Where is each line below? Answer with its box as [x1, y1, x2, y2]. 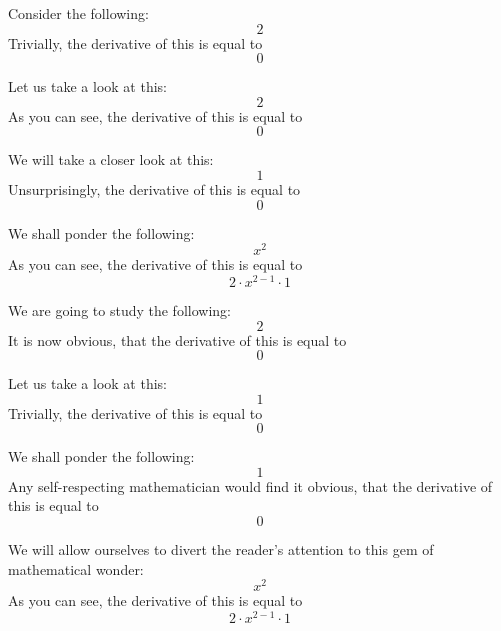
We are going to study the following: [8, 299, 231, 320]
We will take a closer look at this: [8, 149, 214, 170]
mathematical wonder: [8, 558, 144, 579]
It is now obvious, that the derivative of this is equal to [8, 329, 347, 350]
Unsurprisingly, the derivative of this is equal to [8, 178, 301, 199]
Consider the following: [8, 3, 149, 23]
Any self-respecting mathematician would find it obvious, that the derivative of [8, 475, 493, 496]
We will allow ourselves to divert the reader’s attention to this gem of [8, 539, 434, 560]
